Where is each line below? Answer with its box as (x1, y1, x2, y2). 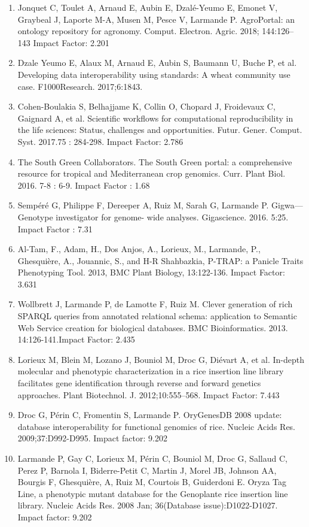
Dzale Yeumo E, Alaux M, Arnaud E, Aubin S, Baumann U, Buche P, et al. (17, 56, 297, 69)
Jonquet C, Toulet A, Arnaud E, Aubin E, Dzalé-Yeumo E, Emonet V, (17, 1, 278, 13)
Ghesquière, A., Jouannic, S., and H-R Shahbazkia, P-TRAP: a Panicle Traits (17, 254, 304, 266)
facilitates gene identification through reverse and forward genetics (17, 377, 261, 389)
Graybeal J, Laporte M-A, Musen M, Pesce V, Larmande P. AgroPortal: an (17, 13, 295, 25)
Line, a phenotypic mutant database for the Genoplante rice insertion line (17, 487, 288, 499)
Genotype (17, 210, 53, 223)
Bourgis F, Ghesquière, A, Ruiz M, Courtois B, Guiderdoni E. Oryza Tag (17, 475, 287, 488)
